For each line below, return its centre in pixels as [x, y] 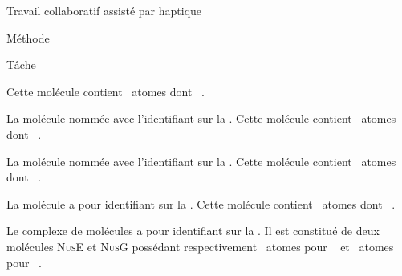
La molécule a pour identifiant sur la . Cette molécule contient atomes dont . [201, 203]
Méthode [28, 37]
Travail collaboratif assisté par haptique [104, 10]
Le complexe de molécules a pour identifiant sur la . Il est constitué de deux [193, 231]
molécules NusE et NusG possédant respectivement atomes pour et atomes [200, 246]
